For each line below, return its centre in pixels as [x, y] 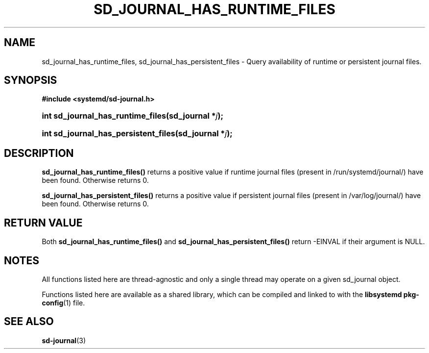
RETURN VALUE [43, 223]
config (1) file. [63, 303]
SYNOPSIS [31, 80]
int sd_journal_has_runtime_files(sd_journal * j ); [132, 116]
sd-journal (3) [64, 340]
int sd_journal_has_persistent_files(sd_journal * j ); [137, 134]
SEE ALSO [29, 322]
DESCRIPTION [39, 153]
